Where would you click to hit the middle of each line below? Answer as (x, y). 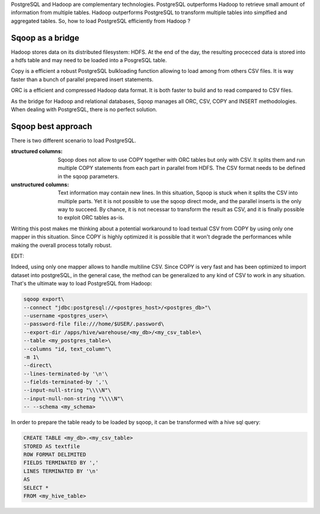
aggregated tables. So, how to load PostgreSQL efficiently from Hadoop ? (101, 21)
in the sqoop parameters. (89, 176)
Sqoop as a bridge (45, 38)
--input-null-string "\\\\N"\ (67, 390)
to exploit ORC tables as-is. (91, 218)
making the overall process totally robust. (61, 245)
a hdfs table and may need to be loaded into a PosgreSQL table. (89, 60)
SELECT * (36, 488)
